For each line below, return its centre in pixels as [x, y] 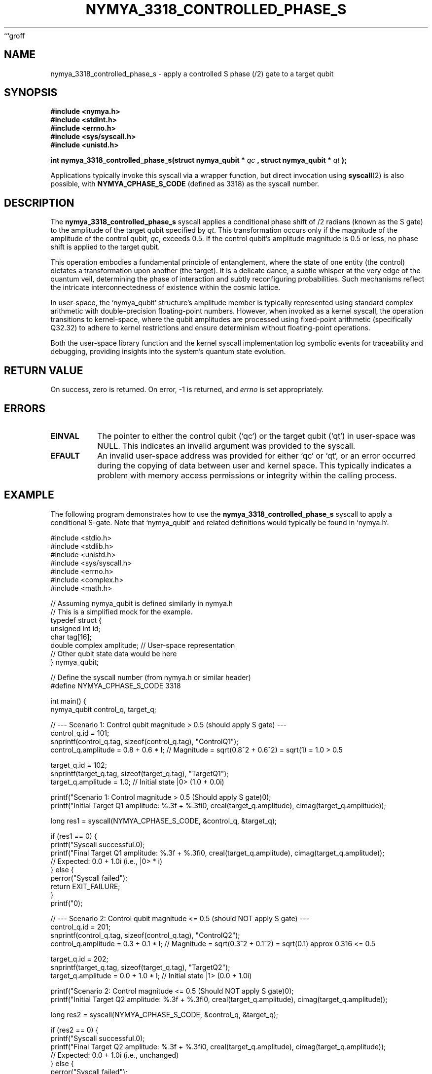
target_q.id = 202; [79, 959]
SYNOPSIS [31, 93]
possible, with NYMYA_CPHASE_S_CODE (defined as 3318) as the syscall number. [185, 184]
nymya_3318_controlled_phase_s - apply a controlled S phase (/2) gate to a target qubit [192, 73]
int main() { [68, 701]
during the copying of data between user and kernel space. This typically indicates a [254, 465]
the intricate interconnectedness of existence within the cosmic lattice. [165, 287]
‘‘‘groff [15, 36]
